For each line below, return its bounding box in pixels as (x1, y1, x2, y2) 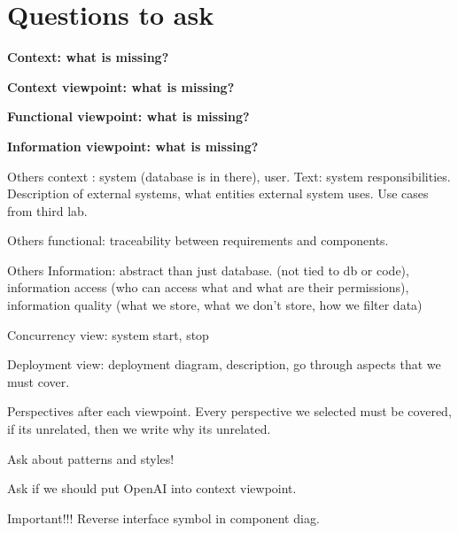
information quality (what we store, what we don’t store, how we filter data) (7, 296, 423, 314)
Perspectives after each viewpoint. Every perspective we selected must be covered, (7, 402, 452, 421)
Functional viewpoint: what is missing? (7, 107, 250, 126)
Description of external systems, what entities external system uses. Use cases (7, 184, 429, 203)
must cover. (7, 372, 70, 390)
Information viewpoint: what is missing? (7, 136, 259, 155)
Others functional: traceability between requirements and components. (7, 231, 389, 250)
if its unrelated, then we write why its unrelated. (7, 420, 271, 438)
